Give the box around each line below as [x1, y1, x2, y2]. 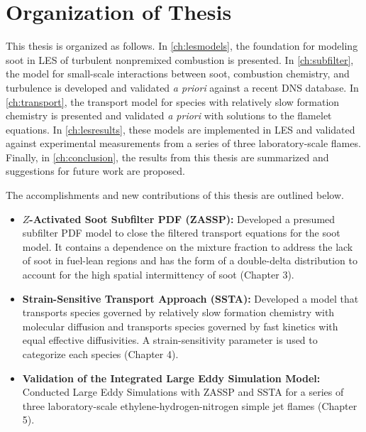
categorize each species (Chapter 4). [22, 347, 179, 361]
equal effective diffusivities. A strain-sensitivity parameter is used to [22, 333, 318, 347]
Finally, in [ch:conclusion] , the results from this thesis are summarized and [6, 149, 329, 164]
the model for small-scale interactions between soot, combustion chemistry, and [6, 66, 350, 81]
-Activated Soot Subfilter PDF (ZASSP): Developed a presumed [29, 211, 335, 226]
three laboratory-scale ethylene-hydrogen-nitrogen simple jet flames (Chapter [22, 398, 357, 413]
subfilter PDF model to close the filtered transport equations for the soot [22, 225, 340, 240]
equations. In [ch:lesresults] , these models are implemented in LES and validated [6, 121, 355, 136]
